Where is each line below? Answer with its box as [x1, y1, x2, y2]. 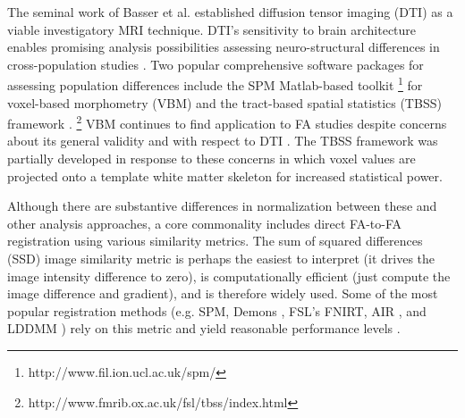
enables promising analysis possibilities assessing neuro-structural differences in [7, 38, 440, 56]
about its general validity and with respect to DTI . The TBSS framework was [7, 131, 438, 150]
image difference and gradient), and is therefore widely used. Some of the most [7, 284, 438, 303]
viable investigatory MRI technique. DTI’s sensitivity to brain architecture [7, 20, 417, 38]
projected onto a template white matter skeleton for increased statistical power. [7, 166, 443, 185]
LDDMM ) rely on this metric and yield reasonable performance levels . [7, 319, 401, 338]
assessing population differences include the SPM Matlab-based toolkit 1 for [7, 73, 423, 95]
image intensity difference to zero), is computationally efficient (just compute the [7, 266, 451, 285]
